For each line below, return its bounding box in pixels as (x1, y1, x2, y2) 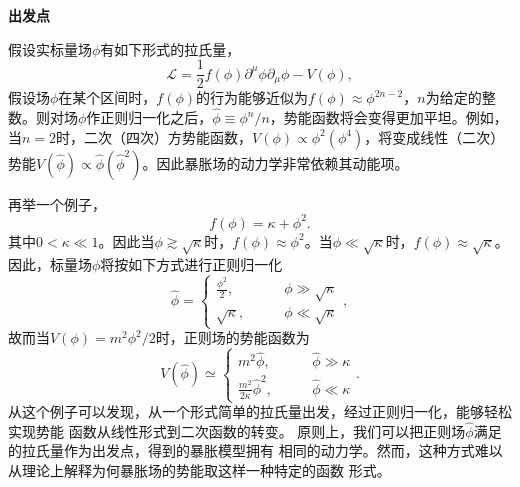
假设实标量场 (8, 38, 92, 59)
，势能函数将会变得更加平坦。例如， (269, 107, 508, 128)
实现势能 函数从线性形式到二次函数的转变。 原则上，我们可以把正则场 (8, 420, 466, 441)
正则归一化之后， (100, 107, 213, 128)
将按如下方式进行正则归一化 (100, 253, 283, 274)
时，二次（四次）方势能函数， (56, 126, 253, 147)
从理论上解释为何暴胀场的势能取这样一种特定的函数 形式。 (8, 460, 391, 481)
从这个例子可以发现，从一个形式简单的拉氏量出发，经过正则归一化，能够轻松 (8, 401, 512, 422)
